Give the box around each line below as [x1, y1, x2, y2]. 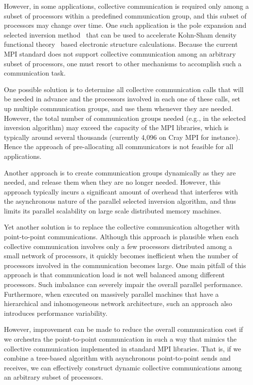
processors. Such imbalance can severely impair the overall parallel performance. [4, 279, 243, 289]
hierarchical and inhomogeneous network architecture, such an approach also [4, 298, 233, 308]
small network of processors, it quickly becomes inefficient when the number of [4, 250, 238, 261]
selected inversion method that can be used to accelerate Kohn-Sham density [4, 29, 236, 39]
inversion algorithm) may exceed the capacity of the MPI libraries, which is [4, 122, 229, 133]
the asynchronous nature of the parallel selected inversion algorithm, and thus [4, 196, 236, 206]
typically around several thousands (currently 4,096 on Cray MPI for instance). [4, 132, 240, 142]
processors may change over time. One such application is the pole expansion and [4, 20, 247, 30]
